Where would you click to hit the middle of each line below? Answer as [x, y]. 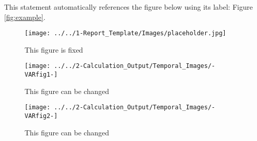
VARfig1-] [41, 75]
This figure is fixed [54, 49]
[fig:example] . [25, 17]
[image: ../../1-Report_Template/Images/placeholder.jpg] [125, 33]
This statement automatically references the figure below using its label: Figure [128, 7]
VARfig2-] [41, 116]
